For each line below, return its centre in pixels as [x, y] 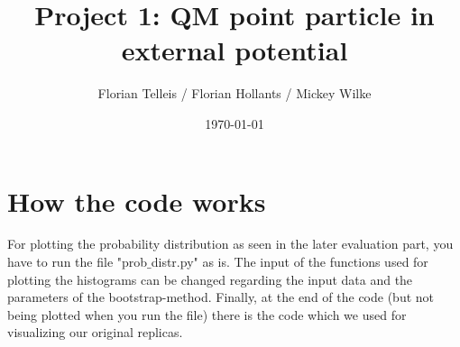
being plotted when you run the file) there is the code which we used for [207, 314]
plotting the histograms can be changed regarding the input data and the [210, 279]
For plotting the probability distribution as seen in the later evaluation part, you [230, 244]
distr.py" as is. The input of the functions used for [290, 262]
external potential [235, 50]
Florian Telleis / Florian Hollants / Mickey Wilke [235, 93]
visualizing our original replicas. [95, 332]
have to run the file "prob [78, 262]
